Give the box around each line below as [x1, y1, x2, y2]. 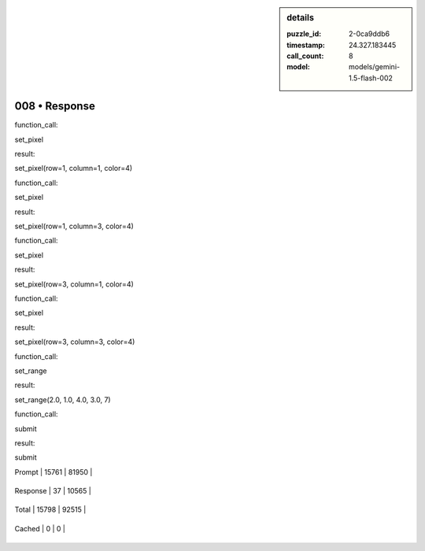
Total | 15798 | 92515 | [14, 505, 87, 515]
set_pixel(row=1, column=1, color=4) [14, 164, 133, 173]
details [286, 13, 315, 23]
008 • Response [14, 99, 96, 113]
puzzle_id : [286, 29, 322, 39]
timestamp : [286, 40, 326, 50]
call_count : [286, 51, 324, 61]
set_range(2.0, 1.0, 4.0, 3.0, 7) [14, 394, 111, 405]
